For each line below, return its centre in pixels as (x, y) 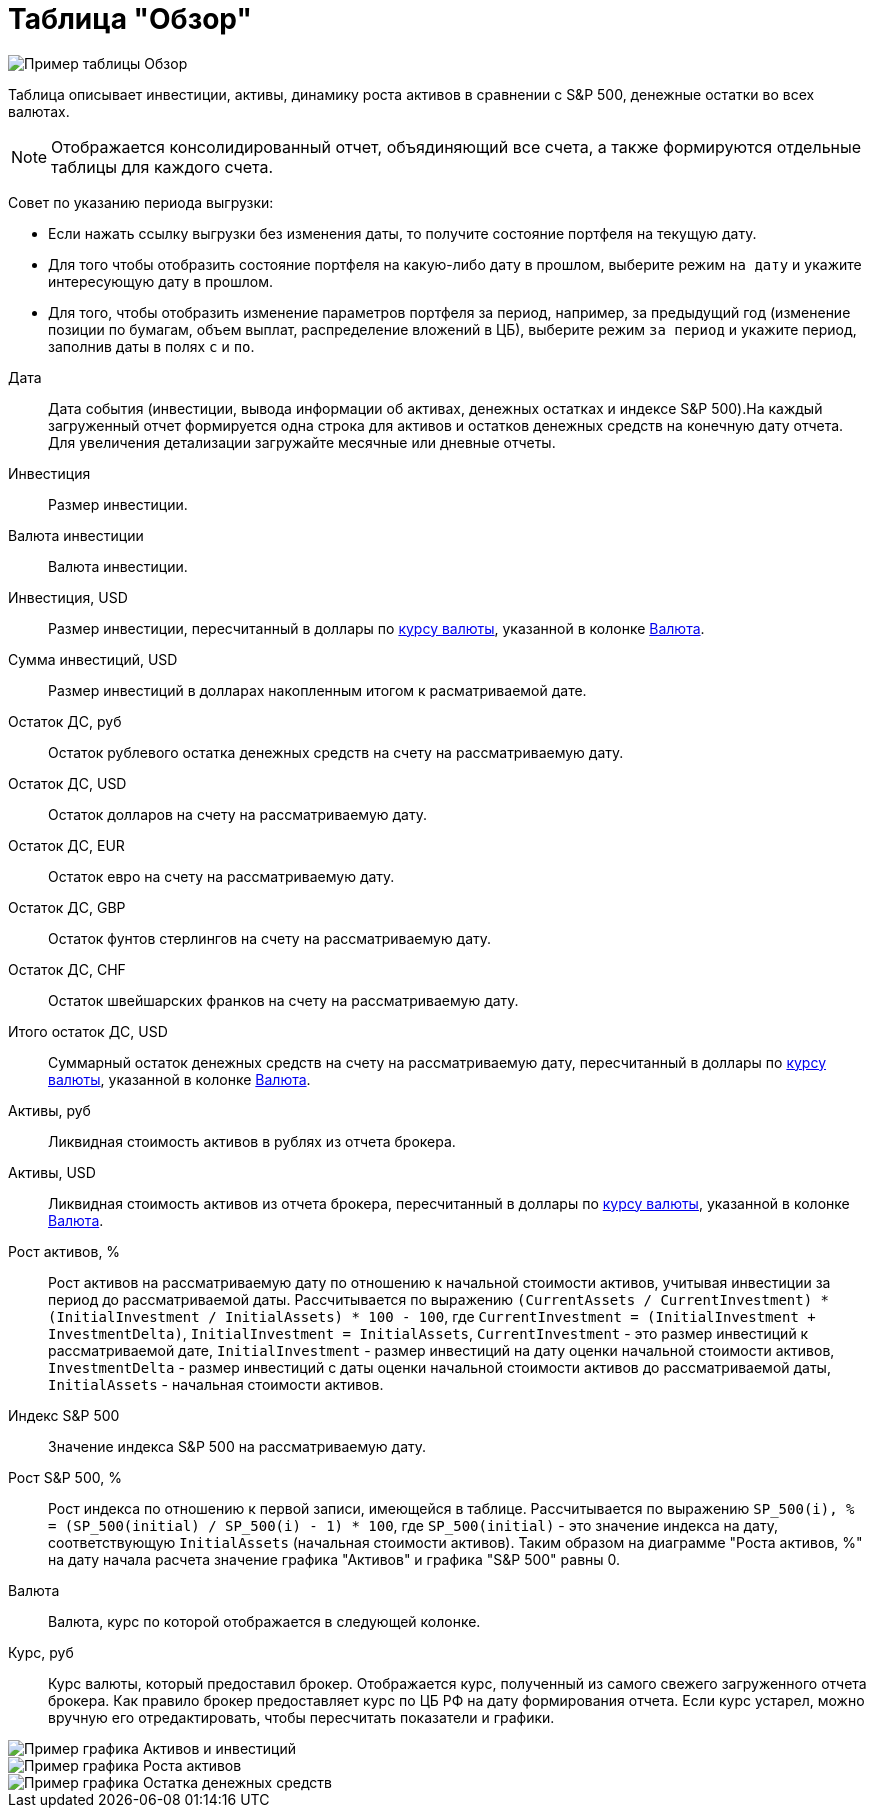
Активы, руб (49, 1110)
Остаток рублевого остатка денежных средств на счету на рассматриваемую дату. (336, 752)
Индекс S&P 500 (64, 1415)
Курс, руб (41, 1652)
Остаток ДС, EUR (66, 845)
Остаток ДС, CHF (67, 969)
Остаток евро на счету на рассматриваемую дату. (221, 876)
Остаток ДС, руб (65, 721)
